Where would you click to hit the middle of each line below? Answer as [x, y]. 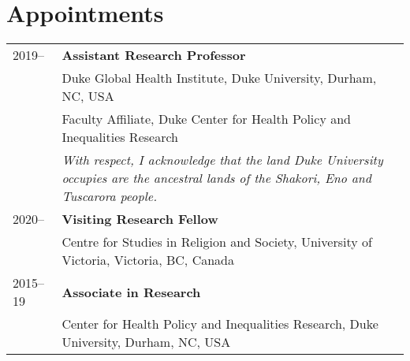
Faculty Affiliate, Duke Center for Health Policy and [206, 119]
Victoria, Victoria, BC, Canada [148, 260]
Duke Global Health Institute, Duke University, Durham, [219, 78]
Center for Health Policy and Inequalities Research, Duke [220, 324]
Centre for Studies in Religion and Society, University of [217, 242]
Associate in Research [131, 292]
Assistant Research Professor [154, 55]
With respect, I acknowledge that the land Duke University [222, 160]
